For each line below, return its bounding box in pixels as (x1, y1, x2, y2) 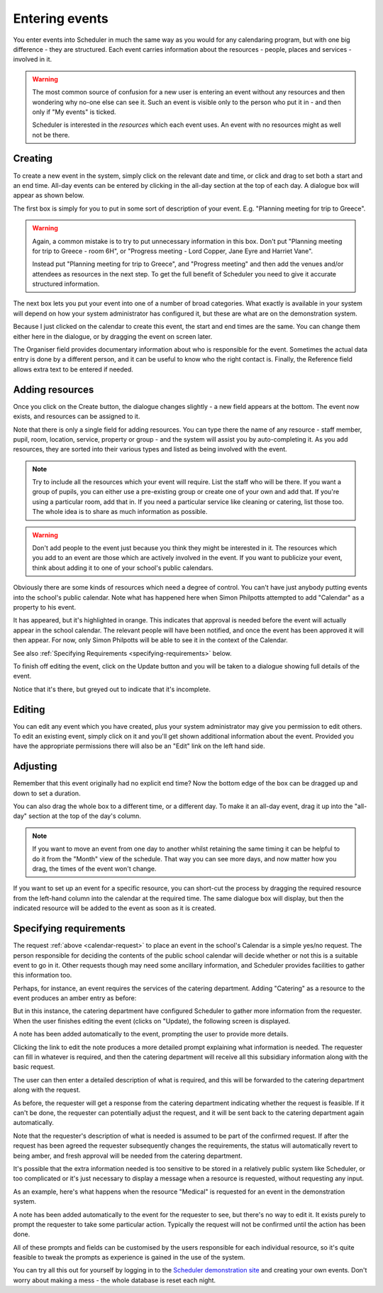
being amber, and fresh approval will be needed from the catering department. (13, 1151, 243, 1160)
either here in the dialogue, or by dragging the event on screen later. (13, 332, 213, 340)
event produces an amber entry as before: (13, 994, 137, 1002)
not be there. (32, 130, 70, 139)
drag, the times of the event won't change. (32, 865, 157, 873)
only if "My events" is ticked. (32, 107, 116, 116)
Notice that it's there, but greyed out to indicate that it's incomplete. (13, 685, 211, 693)
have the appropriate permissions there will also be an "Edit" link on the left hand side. (13, 741, 265, 751)
